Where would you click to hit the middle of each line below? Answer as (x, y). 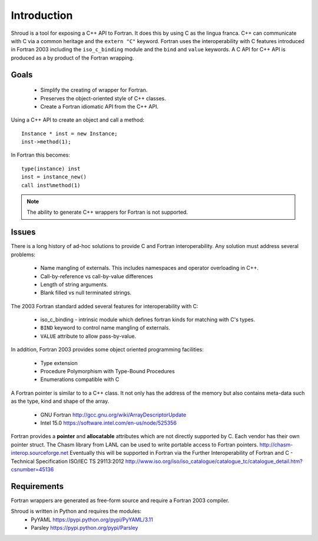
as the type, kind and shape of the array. (60, 401)
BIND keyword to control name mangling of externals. (105, 328)
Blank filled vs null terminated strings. (86, 293)
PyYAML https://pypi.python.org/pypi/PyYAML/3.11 (92, 519)
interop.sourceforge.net (40, 453)
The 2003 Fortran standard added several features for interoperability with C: (105, 306)
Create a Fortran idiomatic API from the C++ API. (100, 106)
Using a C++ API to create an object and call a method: (77, 120)
